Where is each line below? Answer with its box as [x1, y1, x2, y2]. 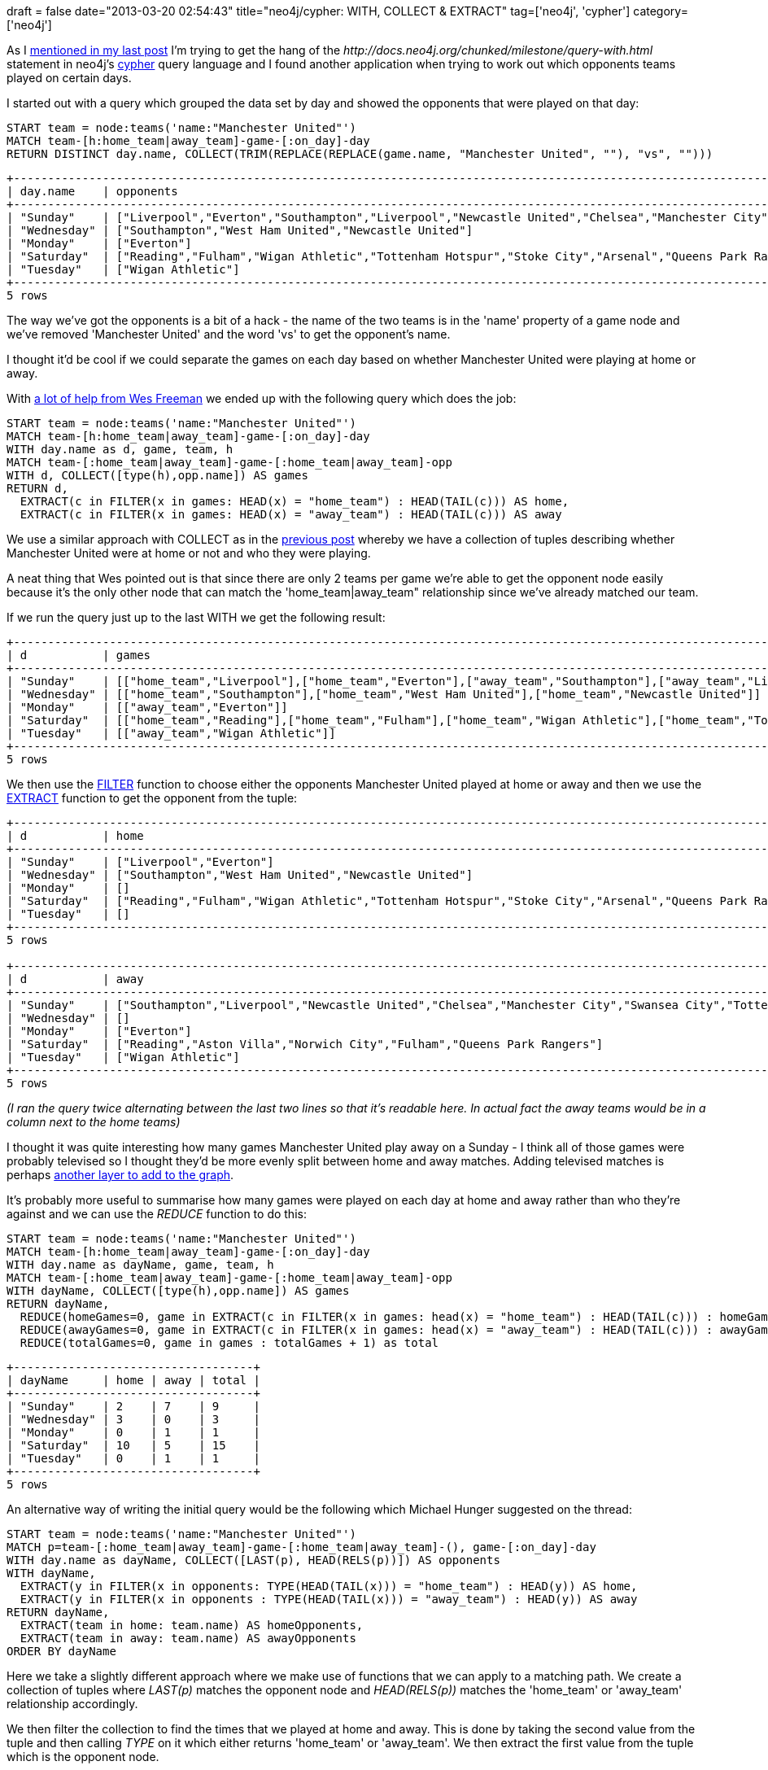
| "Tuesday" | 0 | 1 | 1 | [7, 1452, 260, 1465]
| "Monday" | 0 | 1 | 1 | [7, 1426, 260, 1439]
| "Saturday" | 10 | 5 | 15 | [7, 1439, 260, 1452]
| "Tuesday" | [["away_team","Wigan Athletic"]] [7, 727, 336, 740]
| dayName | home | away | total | [7, 1374, 260, 1387]
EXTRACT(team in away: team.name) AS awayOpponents [20, 1632, 356, 1645]
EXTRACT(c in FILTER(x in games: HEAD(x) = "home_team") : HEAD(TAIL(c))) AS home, [20, 495, 569, 508]
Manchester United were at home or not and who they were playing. [7, 546, 371, 560]
